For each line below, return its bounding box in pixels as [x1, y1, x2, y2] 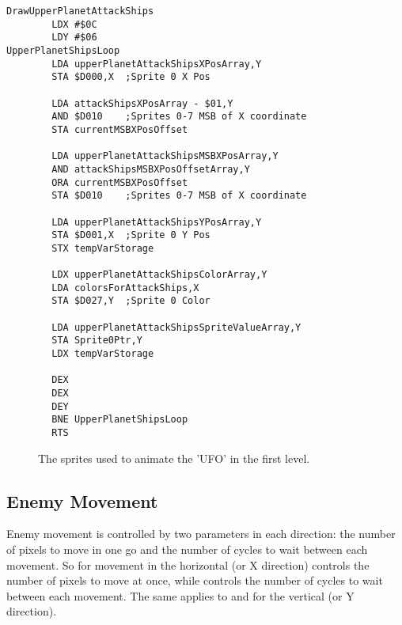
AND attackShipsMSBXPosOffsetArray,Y [51, 163, 250, 175]
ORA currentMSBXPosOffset [51, 176, 188, 188]
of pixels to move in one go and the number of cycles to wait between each [6, 541, 368, 558]
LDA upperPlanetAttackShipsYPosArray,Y [51, 216, 262, 228]
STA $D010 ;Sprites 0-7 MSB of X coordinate [51, 190, 307, 202]
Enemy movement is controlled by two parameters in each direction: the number [6, 525, 396, 542]
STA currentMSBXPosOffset [51, 123, 188, 135]
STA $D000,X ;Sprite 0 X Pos [51, 71, 210, 83]
